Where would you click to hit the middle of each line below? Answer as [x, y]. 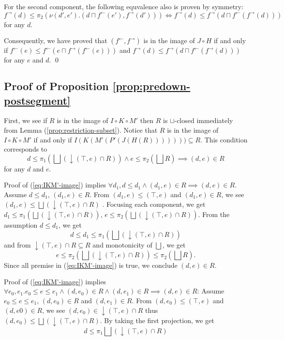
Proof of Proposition [56, 86]
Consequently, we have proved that [56, 40]
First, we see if [26, 120]
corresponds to [26, 149]
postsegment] [37, 100]
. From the [214, 214]
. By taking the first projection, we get [157, 320]
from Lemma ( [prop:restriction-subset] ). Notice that [81, 130]
